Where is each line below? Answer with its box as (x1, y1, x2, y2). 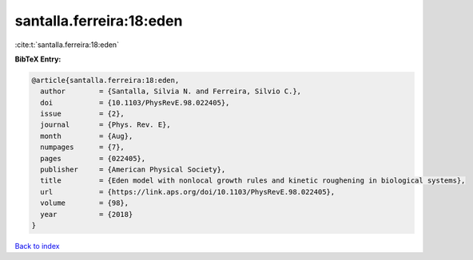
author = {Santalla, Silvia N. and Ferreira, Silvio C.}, (40, 87, 302, 96)
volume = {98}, (40, 199, 129, 207)
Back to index (14, 241, 60, 250)
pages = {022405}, (40, 154, 146, 163)
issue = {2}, (40, 109, 125, 119)
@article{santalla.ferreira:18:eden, (31, 76, 180, 85)
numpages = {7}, (40, 143, 125, 152)
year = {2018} (40, 210, 133, 219)
